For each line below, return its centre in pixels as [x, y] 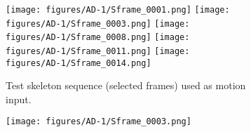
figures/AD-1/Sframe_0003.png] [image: [98, 24]
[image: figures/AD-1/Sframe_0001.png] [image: [118, 10]
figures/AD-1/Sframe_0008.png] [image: [98, 38]
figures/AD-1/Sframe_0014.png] [79, 63]
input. [19, 99]
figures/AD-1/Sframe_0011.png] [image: [98, 51]
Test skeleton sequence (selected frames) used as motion [126, 85]
